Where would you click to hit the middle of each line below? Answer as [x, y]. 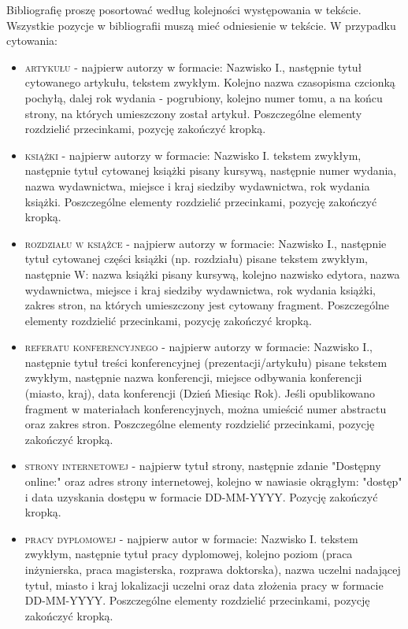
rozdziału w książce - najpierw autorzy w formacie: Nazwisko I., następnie [206, 243]
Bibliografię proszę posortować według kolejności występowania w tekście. [184, 9]
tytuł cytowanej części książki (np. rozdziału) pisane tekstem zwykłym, [196, 259]
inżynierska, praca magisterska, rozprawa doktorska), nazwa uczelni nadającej [213, 569]
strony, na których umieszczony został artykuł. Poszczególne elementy [193, 113]
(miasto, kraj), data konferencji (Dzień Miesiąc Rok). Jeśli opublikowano [200, 393]
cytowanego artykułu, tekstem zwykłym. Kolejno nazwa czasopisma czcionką [210, 82]
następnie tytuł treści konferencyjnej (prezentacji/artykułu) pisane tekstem [206, 362]
